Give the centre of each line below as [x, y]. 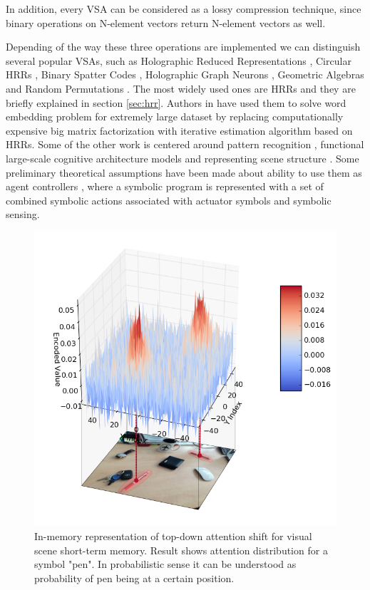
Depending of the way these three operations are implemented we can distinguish [183, 47]
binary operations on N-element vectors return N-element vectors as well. [166, 22]
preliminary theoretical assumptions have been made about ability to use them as [184, 172]
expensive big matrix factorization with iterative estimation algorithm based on [179, 130]
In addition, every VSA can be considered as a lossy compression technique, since [184, 9]
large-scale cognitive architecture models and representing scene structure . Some [183, 158]
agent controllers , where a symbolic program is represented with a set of [165, 186]
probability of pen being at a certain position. [134, 578]
